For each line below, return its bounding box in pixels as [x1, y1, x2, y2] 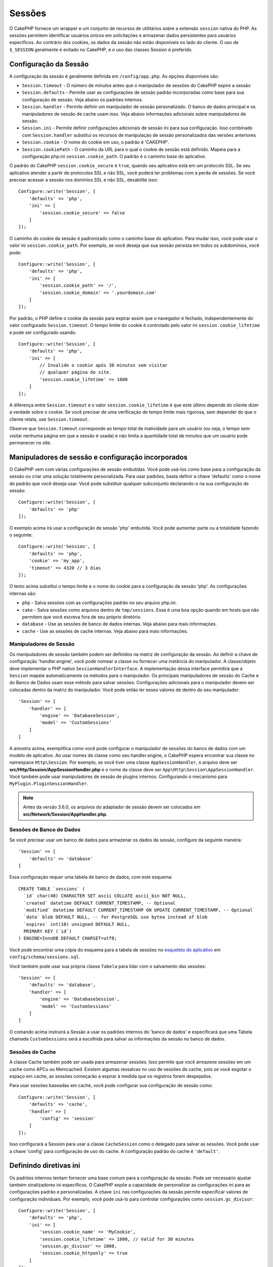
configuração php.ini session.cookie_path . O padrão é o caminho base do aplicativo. [22, 153, 207, 159]
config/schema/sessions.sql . [9, 954, 80, 960]
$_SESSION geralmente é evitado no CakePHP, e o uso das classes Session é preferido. [9, 46, 193, 53]
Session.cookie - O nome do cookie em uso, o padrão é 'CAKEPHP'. [22, 139, 169, 145]
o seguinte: [9, 532, 33, 538]
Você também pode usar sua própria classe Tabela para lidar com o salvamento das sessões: [9, 963, 206, 969]
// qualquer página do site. [39, 369, 112, 375]
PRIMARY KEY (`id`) [23, 928, 72, 935]
